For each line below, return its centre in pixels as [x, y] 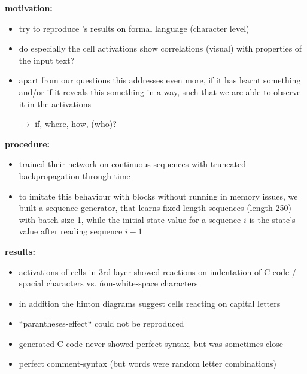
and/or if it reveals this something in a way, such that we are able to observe [160, 91]
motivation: [29, 8]
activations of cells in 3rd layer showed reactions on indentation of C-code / [157, 271]
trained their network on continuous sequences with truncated [132, 164]
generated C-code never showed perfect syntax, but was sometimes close [151, 343]
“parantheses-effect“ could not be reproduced [101, 323]
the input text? [47, 60]
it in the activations [55, 103]
